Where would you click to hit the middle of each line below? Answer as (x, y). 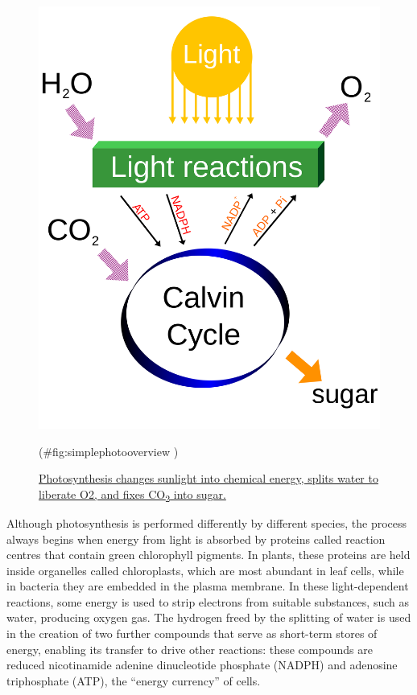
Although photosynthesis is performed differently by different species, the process (207, 522)
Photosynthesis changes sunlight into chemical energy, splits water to (208, 478)
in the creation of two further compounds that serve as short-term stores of (192, 633)
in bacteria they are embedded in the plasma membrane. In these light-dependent (208, 586)
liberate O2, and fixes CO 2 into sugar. (132, 495)
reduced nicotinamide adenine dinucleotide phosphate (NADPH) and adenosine (202, 665)
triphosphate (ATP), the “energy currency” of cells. (134, 680)
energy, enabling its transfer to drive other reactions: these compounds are (190, 649)
